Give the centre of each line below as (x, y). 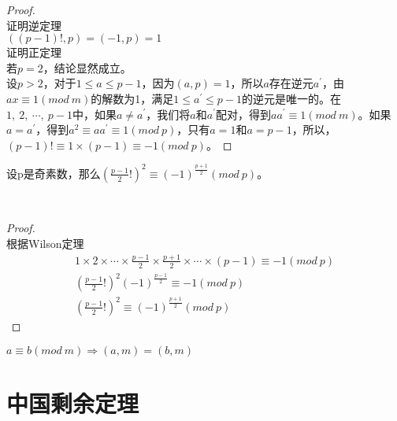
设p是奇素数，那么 (54, 173)
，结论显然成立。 (87, 67)
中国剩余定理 (73, 403)
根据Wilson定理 (45, 244)
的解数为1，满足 (132, 98)
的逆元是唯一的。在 (292, 98)
